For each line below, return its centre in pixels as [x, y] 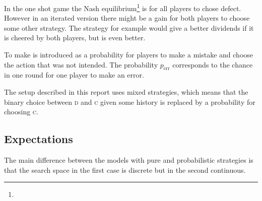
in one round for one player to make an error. [74, 75]
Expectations [39, 139]
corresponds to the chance [213, 64]
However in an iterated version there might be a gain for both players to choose [127, 18]
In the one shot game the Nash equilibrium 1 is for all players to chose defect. [123, 7]
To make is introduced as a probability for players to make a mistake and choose [129, 55]
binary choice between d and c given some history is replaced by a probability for [130, 102]
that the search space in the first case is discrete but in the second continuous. [125, 170]
